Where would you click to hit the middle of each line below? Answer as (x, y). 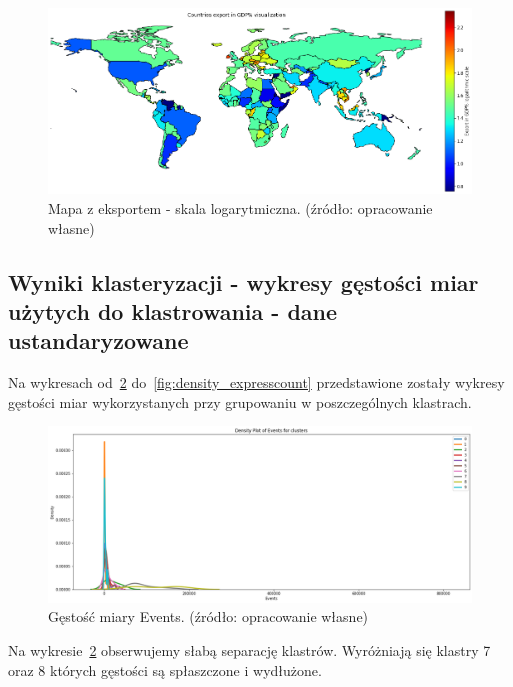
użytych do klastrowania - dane (173, 311)
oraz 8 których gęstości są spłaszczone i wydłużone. (165, 669)
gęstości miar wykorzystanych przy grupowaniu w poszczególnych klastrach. (240, 401)
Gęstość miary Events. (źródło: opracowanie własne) (208, 616)
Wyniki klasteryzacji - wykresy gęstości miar (243, 281)
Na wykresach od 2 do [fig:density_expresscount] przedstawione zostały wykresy (256, 382)
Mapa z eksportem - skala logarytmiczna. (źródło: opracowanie (240, 208)
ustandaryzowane (98, 340)
